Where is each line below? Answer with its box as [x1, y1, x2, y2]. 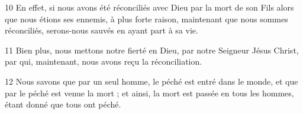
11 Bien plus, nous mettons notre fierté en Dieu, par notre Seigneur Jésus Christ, [5, 43, 299, 56]
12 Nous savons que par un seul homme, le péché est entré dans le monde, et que [5, 75, 298, 87]
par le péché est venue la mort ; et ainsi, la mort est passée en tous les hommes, [5, 86, 294, 99]
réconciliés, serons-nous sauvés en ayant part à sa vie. [5, 24, 198, 36]
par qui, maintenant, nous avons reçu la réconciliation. [5, 55, 202, 68]
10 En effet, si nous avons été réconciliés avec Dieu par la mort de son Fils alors [5, 1, 294, 13]
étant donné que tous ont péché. [5, 98, 121, 110]
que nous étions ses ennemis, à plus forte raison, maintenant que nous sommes [5, 12, 288, 25]
